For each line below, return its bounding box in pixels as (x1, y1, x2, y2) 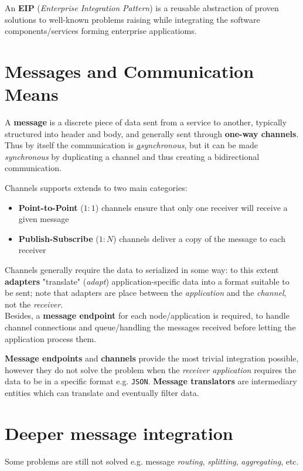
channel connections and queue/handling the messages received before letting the (5, 321, 296, 333)
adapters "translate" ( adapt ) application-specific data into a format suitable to (5, 275, 290, 287)
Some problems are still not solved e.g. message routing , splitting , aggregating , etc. (5, 455, 299, 467)
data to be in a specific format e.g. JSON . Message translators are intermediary (5, 375, 297, 387)
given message (18, 213, 69, 225)
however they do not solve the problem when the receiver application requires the (5, 363, 297, 376)
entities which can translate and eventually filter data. (5, 387, 199, 399)
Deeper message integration (5, 421, 233, 445)
